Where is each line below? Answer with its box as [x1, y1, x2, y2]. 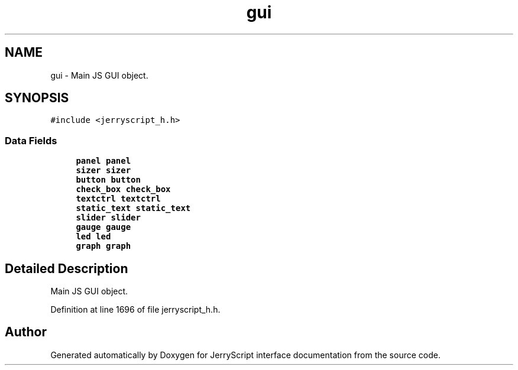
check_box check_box [76, 184, 171, 194]
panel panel [76, 156, 131, 166]
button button [76, 175, 141, 185]
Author [5, 324, 47, 340]
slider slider [76, 213, 141, 223]
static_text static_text [76, 203, 191, 213]
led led [76, 232, 111, 242]
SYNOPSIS [5, 90, 69, 106]
